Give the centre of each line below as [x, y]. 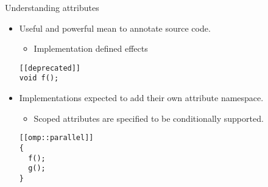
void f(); [39, 78]
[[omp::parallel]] [56, 138]
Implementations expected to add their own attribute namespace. [141, 98]
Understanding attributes [52, 7]
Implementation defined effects [91, 48]
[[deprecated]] [50, 68]
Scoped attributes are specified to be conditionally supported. [149, 118]
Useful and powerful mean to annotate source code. [115, 28]
